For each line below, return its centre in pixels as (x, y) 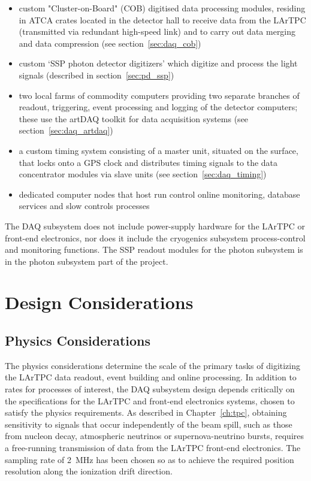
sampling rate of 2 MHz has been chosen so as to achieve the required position (150, 459)
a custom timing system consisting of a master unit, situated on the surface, (158, 150)
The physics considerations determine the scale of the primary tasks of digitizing (153, 365)
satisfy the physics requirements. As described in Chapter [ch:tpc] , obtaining (146, 412)
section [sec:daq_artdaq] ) (66, 130)
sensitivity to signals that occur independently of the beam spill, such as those (149, 424)
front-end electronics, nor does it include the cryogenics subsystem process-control (155, 238)
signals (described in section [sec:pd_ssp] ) (96, 75)
